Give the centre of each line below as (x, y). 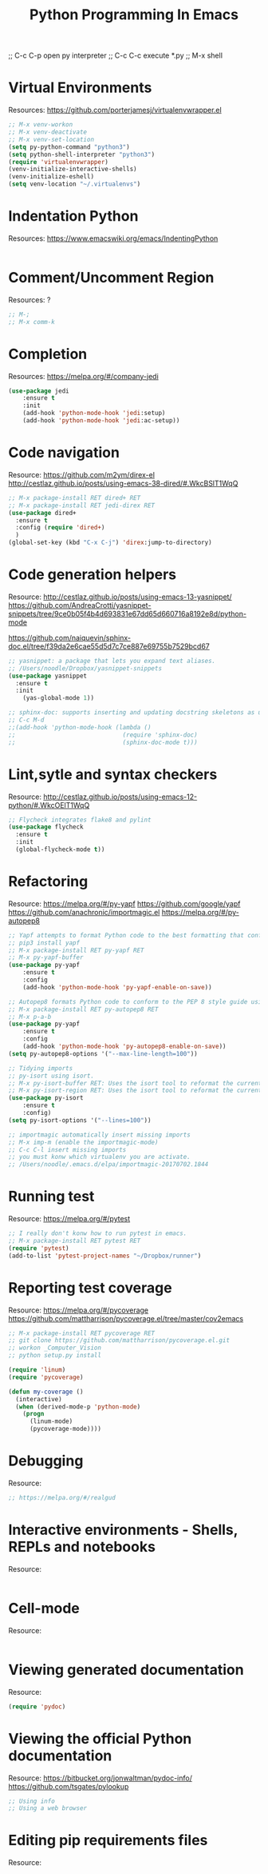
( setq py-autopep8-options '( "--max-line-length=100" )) (103, 1053)
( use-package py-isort (46, 1098)
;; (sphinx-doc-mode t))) (103, 742)
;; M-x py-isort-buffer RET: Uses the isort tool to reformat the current (135, 1083)
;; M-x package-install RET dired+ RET (75, 497)
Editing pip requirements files (108, 1840)
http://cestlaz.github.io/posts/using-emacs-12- (120, 797)
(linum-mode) (51, 1421)
